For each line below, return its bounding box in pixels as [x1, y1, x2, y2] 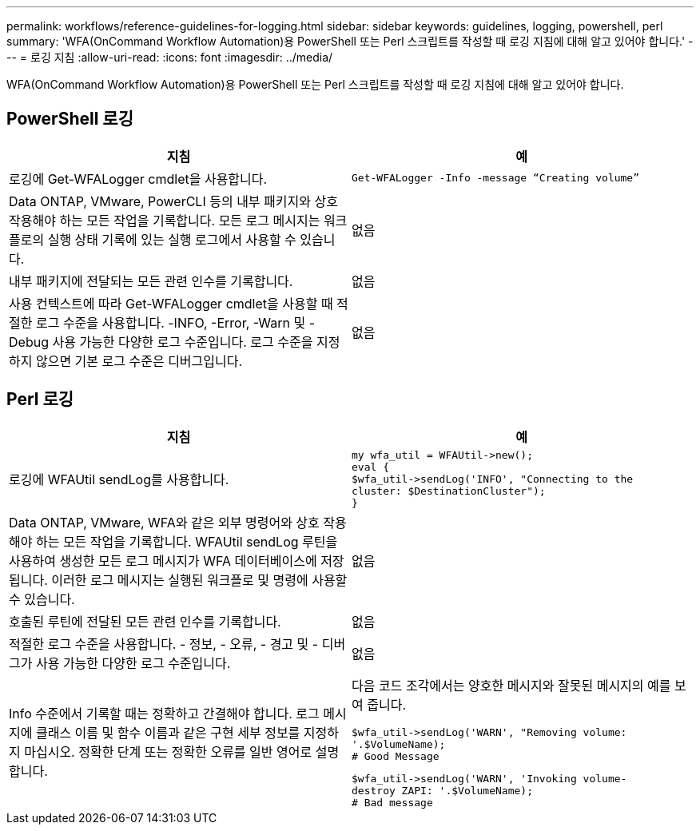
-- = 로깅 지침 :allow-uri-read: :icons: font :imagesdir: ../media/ [6, 50, 333, 64]
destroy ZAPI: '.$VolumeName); [352, 784, 533, 797]
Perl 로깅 [6, 389, 74, 410]
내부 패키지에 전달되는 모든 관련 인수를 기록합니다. [9, 272, 293, 289]
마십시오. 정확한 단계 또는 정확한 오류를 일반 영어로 [24, 744, 312, 761]
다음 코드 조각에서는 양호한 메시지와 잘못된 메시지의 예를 [352, 677, 671, 694]
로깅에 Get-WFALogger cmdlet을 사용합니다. [9, 170, 268, 187]
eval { [352, 460, 389, 473]
